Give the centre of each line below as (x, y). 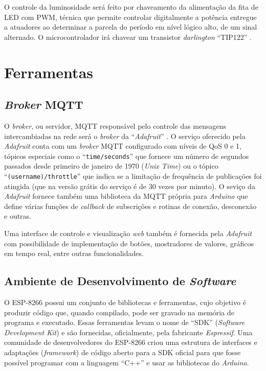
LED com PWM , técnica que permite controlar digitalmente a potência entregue (130, 17)
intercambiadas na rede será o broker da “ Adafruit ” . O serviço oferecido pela (125, 136)
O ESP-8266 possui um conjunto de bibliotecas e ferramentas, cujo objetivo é (125, 302)
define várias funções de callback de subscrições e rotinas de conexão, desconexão (130, 206)
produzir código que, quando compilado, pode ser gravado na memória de (119, 312)
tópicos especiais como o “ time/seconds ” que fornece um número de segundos (127, 156)
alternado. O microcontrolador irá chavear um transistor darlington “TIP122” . (128, 37)
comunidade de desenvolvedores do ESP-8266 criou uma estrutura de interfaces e (131, 342)
